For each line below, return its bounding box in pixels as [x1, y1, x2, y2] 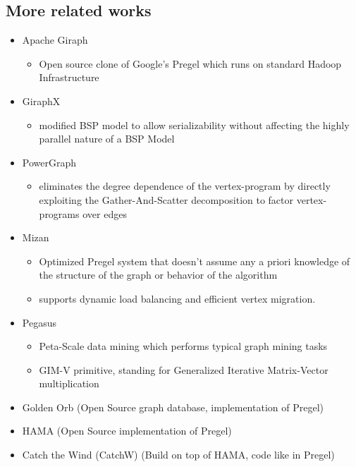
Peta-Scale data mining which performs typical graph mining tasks [39, 339, 328, 353]
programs [39, 206, 80, 221]
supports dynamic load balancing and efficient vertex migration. [39, 291, 316, 305]
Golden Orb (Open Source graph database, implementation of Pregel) [22, 399, 324, 414]
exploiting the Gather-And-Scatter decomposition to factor [39, 192, 294, 207]
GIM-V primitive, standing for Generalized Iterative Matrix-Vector [39, 362, 329, 377]
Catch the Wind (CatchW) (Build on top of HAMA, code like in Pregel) [22, 447, 335, 462]
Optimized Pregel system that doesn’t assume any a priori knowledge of [39, 253, 350, 268]
